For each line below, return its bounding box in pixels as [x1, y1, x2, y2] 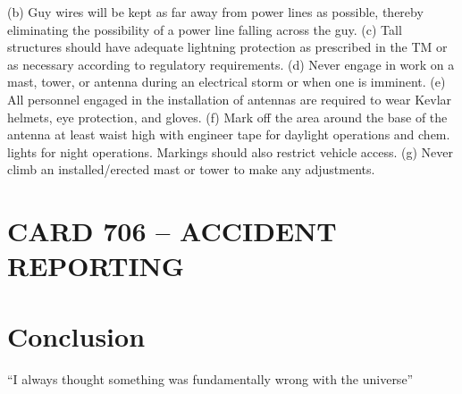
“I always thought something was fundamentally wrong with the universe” [7, 369, 414, 388]
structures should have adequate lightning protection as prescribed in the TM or [7, 38, 448, 56]
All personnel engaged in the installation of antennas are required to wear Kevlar [7, 89, 452, 108]
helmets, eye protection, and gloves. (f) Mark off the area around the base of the [7, 107, 448, 126]
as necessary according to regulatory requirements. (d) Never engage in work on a [7, 54, 455, 73]
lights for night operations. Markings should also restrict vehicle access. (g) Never [7, 142, 453, 161]
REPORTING [7, 247, 185, 284]
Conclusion [7, 317, 146, 354]
